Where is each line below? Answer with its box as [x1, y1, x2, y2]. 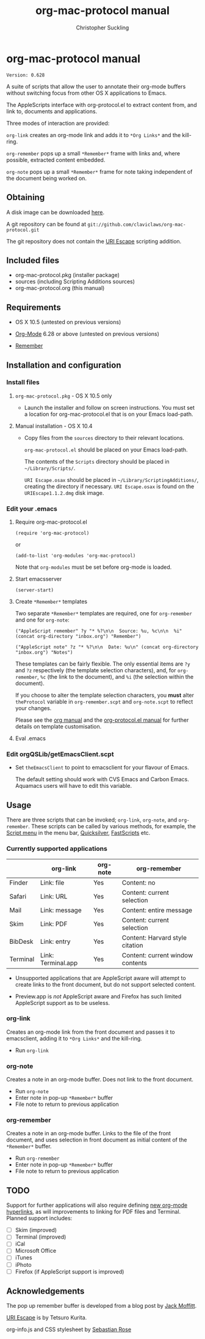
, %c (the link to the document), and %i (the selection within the [37, 673, 194, 681]
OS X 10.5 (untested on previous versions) [15, 319, 121, 326]
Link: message [40, 906, 82, 914]
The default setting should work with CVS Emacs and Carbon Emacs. [15, 776, 189, 783]
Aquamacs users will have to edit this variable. [15, 782, 132, 790]
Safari [9, 892, 26, 900]
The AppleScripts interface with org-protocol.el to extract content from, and [6, 101, 197, 108]
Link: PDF [40, 919, 68, 928]
